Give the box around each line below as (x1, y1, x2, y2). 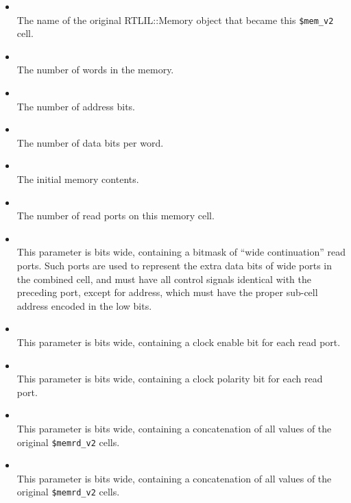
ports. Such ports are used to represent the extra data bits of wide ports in (16, 258, 332, 272)
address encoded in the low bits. (16, 298, 152, 312)
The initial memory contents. (16, 172, 139, 186)
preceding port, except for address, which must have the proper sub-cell (16, 285, 318, 299)
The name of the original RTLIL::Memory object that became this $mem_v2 (16, 12, 334, 27)
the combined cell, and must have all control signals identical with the (16, 271, 311, 286)
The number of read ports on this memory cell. (16, 208, 215, 223)
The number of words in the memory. (16, 62, 174, 77)
